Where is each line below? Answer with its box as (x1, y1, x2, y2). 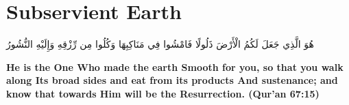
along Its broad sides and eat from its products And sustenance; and (6, 73, 338, 87)
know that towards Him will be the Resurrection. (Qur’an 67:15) (6, 86, 320, 100)
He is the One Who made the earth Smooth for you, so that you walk (6, 59, 344, 74)
